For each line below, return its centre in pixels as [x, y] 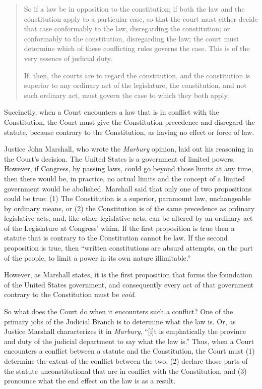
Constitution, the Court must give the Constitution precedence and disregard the [129, 121]
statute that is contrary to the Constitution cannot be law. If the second [116, 238]
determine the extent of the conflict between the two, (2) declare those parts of [126, 361]
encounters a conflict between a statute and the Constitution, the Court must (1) [129, 351]
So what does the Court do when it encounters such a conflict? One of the [119, 311]
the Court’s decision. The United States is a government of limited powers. [120, 158]
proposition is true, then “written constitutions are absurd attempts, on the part [128, 248]
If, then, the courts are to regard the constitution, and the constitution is [137, 75]
